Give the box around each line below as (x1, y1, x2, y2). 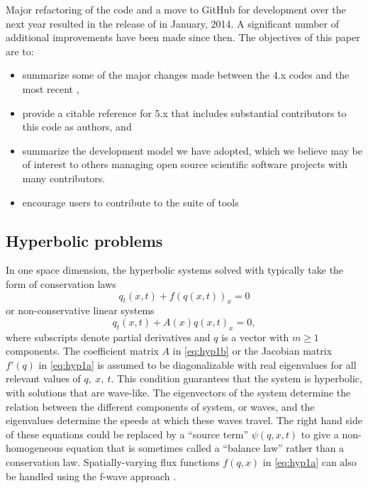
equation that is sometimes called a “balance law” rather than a (66, 440, 345, 455)
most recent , (22, 81, 79, 96)
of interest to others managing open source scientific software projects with (22, 157, 348, 172)
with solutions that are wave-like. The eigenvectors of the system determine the (6, 385, 351, 400)
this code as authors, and (22, 119, 132, 134)
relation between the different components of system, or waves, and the (6, 399, 315, 414)
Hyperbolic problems (6, 229, 163, 251)
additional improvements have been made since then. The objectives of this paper (6, 30, 360, 45)
